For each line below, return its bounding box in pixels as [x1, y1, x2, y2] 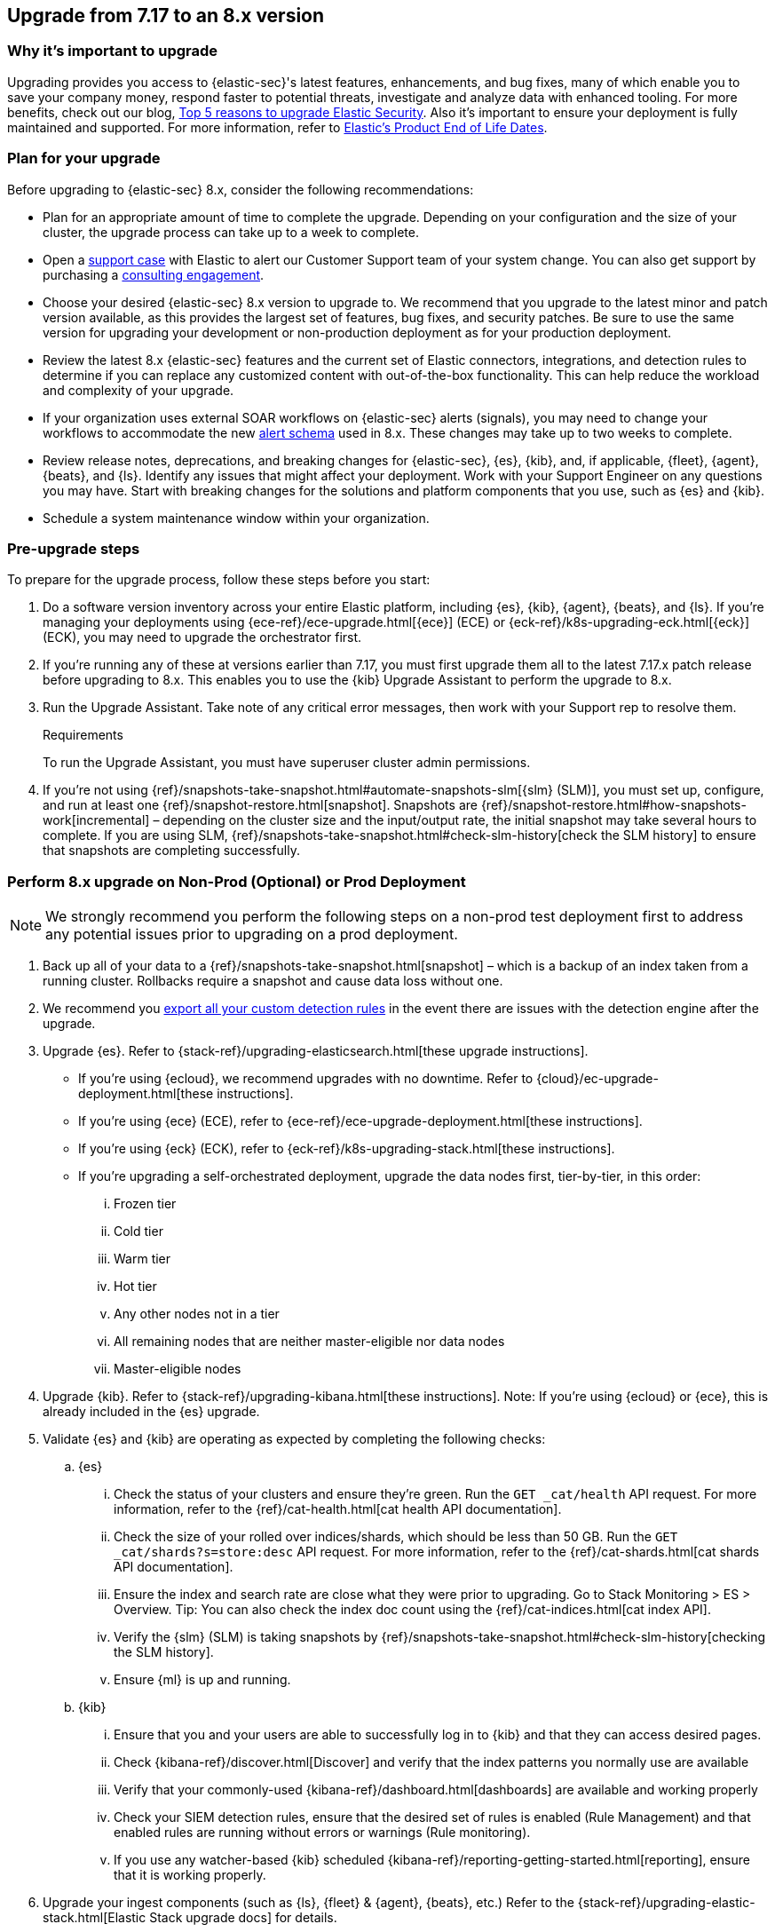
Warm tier [114, 1251, 171, 1267]
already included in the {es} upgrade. [43, 1404, 260, 1420]
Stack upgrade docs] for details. [149, 1910, 337, 1926]
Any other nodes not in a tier [114, 1306, 280, 1322]
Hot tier [114, 1279, 157, 1295]
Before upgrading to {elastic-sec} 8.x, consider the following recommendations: [7, 181, 474, 197]
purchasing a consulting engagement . [43, 266, 265, 282]
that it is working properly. [114, 1867, 266, 1883]
